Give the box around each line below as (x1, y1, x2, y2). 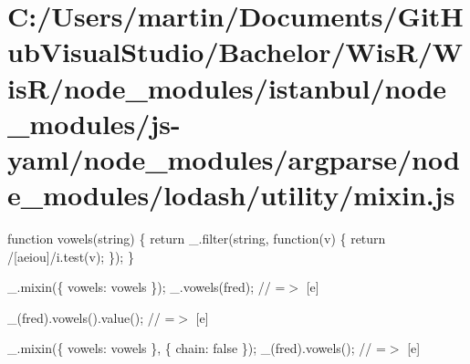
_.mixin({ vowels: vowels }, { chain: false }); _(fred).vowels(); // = (7, 338, 386, 358)
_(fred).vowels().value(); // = (7, 307, 175, 327)
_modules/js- (7, 104, 181, 141)
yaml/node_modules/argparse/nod (7, 140, 460, 177)
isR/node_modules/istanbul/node (7, 68, 447, 106)
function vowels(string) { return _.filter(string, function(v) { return (7, 229, 386, 248)
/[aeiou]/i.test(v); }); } (7, 246, 134, 265)
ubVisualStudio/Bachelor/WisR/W (7, 33, 464, 70)
